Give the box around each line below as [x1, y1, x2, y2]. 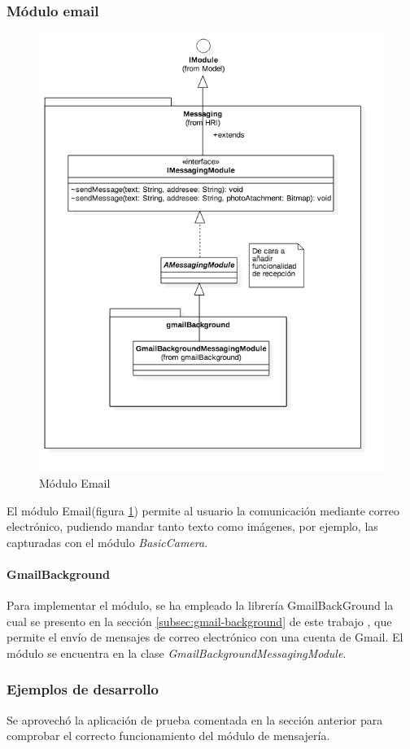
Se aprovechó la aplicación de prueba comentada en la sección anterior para [7, 711, 383, 728]
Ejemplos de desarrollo [7, 679, 159, 699]
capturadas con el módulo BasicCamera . [7, 533, 208, 550]
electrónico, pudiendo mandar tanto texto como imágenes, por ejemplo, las [7, 518, 378, 535]
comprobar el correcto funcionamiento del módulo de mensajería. [7, 727, 330, 744]
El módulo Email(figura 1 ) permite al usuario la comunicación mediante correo [7, 502, 399, 519]
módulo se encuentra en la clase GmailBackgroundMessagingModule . [7, 644, 347, 661]
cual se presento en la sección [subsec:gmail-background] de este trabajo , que [7, 612, 392, 629]
